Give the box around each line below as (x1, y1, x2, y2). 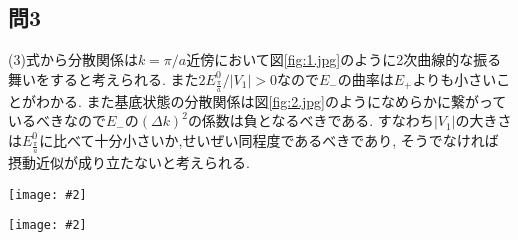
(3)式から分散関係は (8, 49, 138, 70)
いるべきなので (8, 110, 106, 131)
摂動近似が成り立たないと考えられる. (8, 151, 250, 172)
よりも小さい (412, 68, 497, 89)
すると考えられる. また (49, 68, 199, 89)
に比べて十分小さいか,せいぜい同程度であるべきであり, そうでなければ (39, 129, 499, 150)
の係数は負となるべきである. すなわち (187, 110, 434, 131)
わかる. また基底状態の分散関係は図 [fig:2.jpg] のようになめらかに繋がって (35, 90, 507, 111)
